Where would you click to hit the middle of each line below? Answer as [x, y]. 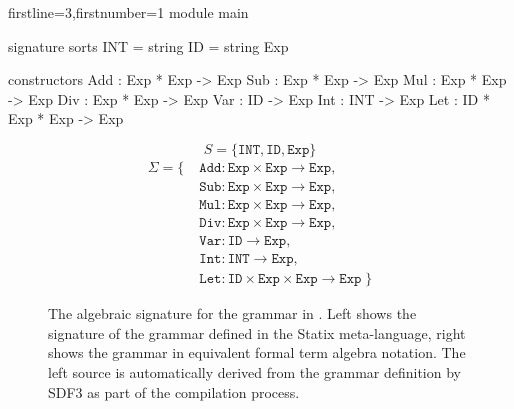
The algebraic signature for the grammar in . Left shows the [232, 313]
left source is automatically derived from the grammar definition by [254, 371]
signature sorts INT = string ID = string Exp [148, 45]
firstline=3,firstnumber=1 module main [128, 12]
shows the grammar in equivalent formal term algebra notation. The [257, 352]
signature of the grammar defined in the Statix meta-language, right [257, 332]
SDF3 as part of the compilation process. [174, 391]
